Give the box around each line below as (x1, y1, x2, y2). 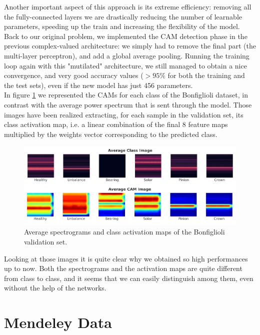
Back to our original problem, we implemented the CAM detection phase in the (4, 30, 247, 41)
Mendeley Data (4, 312, 112, 332)
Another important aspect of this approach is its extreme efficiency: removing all (4, 1, 251, 11)
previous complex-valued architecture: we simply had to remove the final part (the (4, 40, 256, 51)
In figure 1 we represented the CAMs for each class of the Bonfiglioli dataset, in (4, 89, 248, 100)
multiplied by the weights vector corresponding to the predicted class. (4, 128, 217, 139)
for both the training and (167, 70, 245, 80)
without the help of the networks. (4, 282, 106, 293)
